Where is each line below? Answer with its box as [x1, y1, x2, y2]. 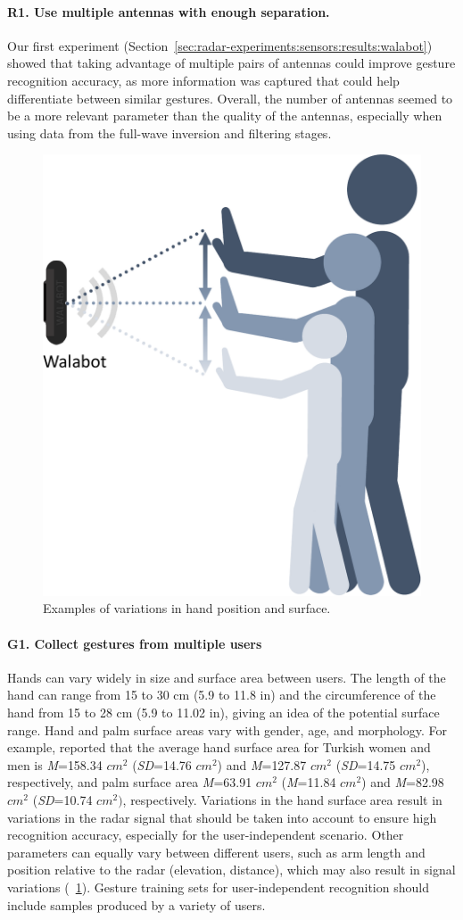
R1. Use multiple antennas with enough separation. [7, 2, 330, 21]
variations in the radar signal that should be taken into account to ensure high [7, 808, 437, 826]
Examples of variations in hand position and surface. [43, 599, 331, 617]
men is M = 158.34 [7, 755, 103, 774]
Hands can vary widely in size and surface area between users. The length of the [7, 667, 446, 686]
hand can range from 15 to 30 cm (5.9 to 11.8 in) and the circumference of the [7, 685, 436, 704]
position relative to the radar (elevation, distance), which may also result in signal [7, 860, 456, 879]
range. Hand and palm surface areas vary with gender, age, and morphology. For [7, 720, 447, 739]
